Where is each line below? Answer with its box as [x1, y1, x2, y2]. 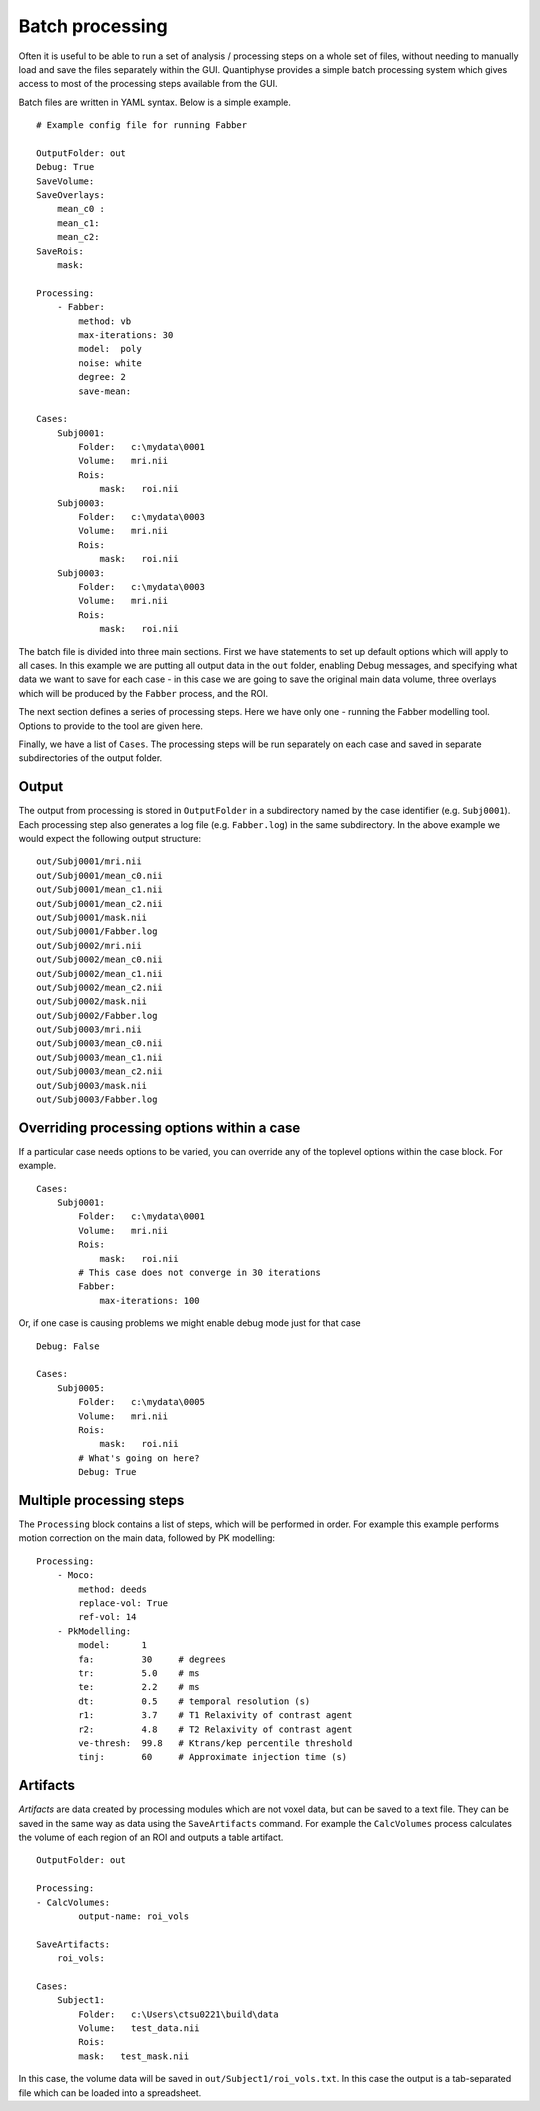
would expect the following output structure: [18, 832, 202, 844]
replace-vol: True [78, 1597, 169, 1609]
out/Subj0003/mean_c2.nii [36, 1066, 164, 1077]
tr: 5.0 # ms [78, 1667, 200, 1679]
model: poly [78, 343, 142, 355]
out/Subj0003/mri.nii [36, 1024, 142, 1035]
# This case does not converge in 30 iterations [78, 1267, 322, 1279]
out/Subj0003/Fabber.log [36, 1094, 158, 1105]
